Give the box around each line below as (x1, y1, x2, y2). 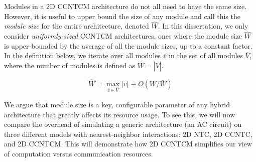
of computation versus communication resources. (4, 148, 153, 158)
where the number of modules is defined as (4, 60, 136, 70)
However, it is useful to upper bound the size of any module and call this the (4, 11, 240, 21)
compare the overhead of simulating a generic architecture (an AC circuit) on (4, 119, 242, 129)
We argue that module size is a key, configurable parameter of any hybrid (4, 99, 230, 109)
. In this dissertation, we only (158, 21, 248, 31)
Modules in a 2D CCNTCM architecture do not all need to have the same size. (4, 1, 247, 11)
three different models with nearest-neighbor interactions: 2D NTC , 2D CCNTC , (4, 128, 252, 139)
